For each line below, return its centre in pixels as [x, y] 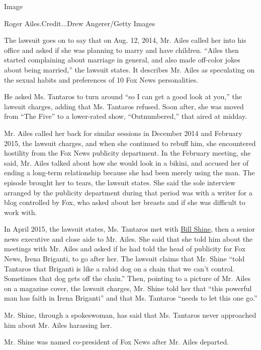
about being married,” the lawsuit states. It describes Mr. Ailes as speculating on [129, 69]
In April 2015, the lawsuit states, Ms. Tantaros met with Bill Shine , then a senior [129, 229]
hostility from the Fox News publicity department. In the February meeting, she [127, 153]
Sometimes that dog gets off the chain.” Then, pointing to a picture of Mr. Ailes [127, 278]
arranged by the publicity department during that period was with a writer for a [128, 192]
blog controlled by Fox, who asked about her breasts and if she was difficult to [125, 202]
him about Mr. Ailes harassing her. [58, 325]
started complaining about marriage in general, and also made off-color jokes [122, 60]
